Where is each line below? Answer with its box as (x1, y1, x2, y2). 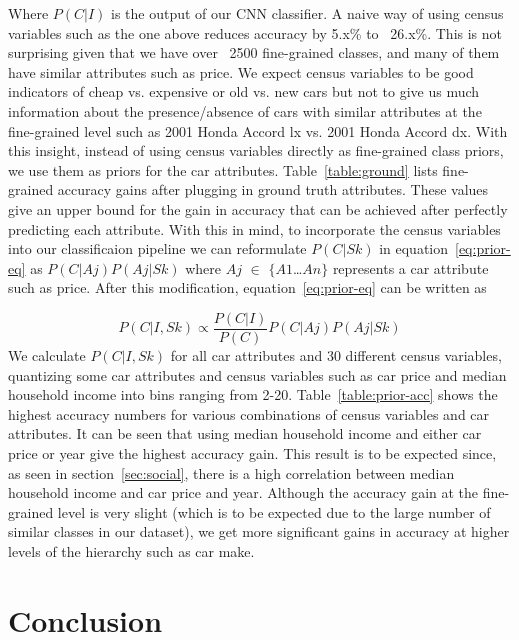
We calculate (8, 344, 86, 365)
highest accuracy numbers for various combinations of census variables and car (8, 403, 490, 424)
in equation (379, 238, 449, 259)
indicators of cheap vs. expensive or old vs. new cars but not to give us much (8, 81, 480, 102)
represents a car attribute (332, 257, 489, 278)
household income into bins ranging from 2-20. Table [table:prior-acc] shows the (8, 384, 498, 405)
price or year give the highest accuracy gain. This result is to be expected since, (8, 442, 497, 463)
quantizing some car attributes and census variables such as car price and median (8, 364, 507, 385)
